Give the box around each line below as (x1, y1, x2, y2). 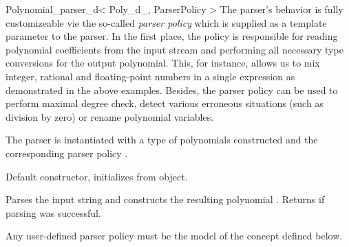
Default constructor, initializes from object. (6, 169, 188, 183)
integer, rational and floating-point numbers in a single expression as (6, 69, 295, 83)
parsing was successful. (6, 205, 101, 220)
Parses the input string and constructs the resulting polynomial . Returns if (6, 192, 325, 207)
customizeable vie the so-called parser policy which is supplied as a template (6, 15, 327, 30)
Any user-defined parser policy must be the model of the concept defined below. (6, 228, 343, 243)
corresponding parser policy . (6, 145, 128, 160)
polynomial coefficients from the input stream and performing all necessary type (6, 42, 343, 56)
